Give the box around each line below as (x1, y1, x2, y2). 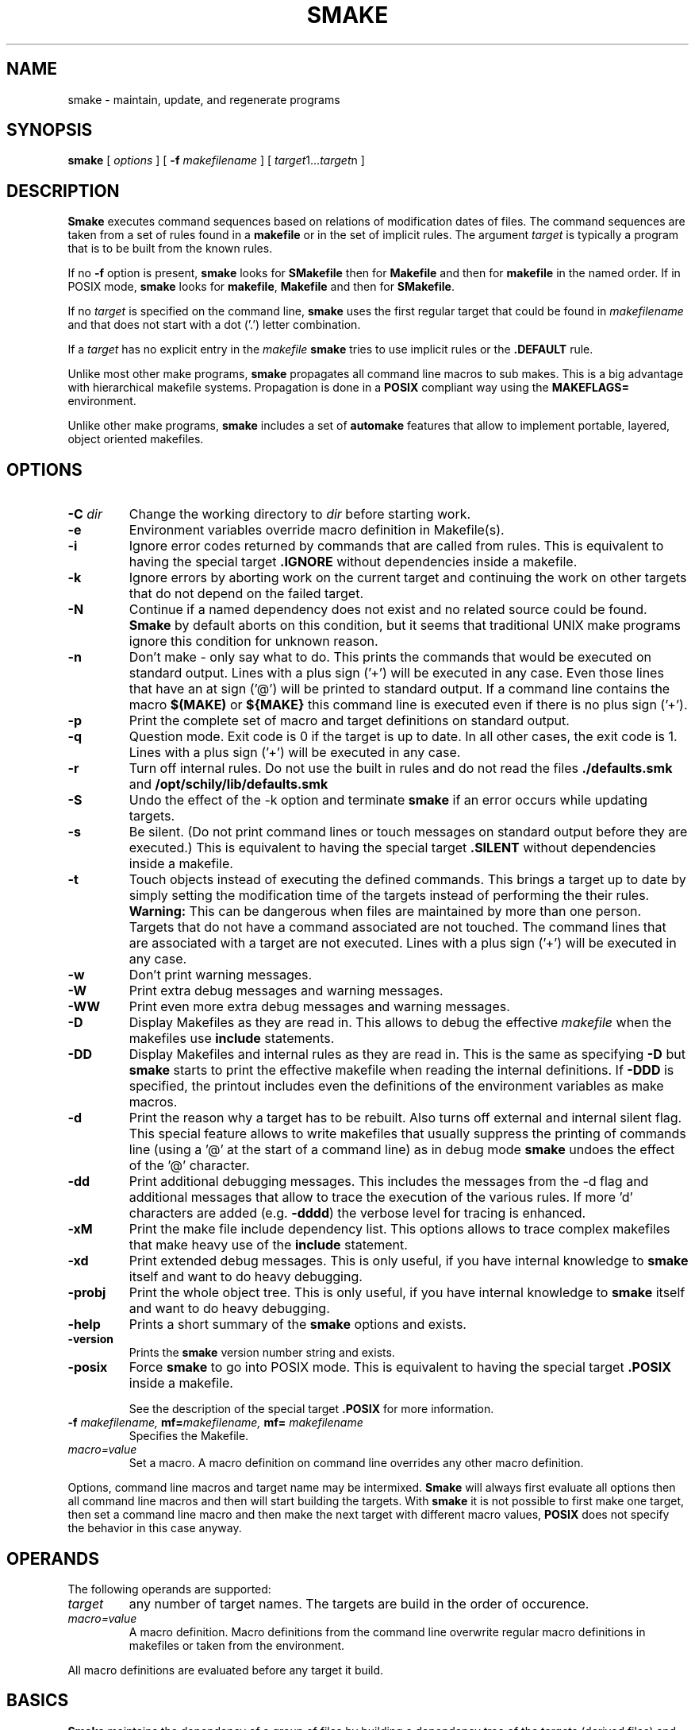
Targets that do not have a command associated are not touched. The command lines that (129, 919, 666, 936)
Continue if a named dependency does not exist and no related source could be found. (129, 601, 647, 618)
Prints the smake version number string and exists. (129, 1346, 395, 1360)
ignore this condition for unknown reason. (129, 633, 378, 650)
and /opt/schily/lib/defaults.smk (129, 776, 328, 793)
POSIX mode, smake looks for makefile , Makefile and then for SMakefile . (67, 280, 455, 294)
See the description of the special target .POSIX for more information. (129, 1402, 494, 1416)
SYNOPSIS (6, 120, 93, 141)
